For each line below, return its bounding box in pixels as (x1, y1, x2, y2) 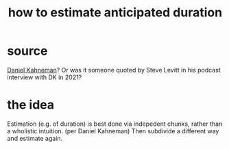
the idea (7, 97, 55, 113)
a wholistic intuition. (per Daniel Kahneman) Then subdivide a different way (7, 126, 219, 135)
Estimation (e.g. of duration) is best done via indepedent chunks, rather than (7, 120, 223, 128)
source (7, 43, 48, 59)
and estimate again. (7, 134, 63, 142)
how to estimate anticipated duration (8, 5, 223, 21)
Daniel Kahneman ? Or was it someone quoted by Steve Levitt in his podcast (7, 66, 221, 74)
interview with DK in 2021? (7, 73, 82, 81)
